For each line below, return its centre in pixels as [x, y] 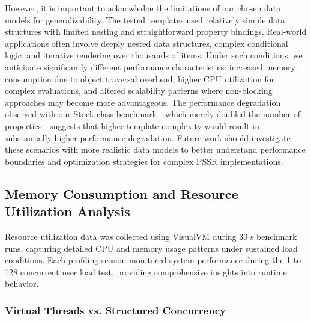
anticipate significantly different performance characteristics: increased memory [150, 66]
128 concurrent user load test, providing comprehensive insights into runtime [146, 271]
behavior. [22, 283]
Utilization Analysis [68, 211]
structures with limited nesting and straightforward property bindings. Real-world [156, 32]
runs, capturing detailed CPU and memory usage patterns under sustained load [151, 248]
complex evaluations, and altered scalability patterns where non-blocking [139, 90]
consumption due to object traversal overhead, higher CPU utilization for [140, 78]
